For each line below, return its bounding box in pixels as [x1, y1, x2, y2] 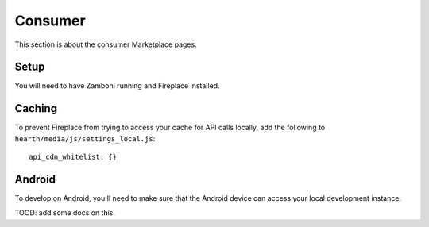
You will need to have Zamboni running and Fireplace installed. [14, 81, 220, 90]
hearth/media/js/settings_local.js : [14, 133, 156, 143]
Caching [14, 102, 58, 115]
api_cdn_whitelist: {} [29, 152, 118, 162]
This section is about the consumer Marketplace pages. [14, 40, 198, 49]
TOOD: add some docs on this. [14, 208, 115, 217]
